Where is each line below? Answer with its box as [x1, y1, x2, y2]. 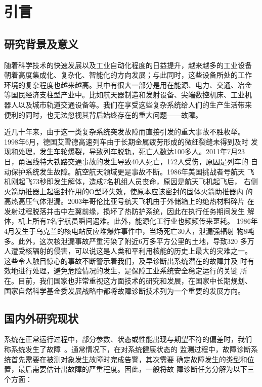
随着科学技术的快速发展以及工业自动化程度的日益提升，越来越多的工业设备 [4, 59, 252, 70]
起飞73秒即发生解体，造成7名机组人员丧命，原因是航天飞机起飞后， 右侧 [18, 176, 258, 187]
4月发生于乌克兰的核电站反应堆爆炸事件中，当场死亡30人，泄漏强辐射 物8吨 [4, 226, 254, 236]
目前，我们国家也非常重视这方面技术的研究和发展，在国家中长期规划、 [18, 275, 252, 286]
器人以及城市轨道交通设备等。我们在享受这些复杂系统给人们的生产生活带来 [4, 99, 252, 110]
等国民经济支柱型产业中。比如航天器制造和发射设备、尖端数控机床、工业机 [4, 89, 252, 100]
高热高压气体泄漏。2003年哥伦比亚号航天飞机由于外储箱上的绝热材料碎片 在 [4, 196, 254, 206]
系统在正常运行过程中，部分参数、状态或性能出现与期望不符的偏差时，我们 [4, 334, 252, 344]
